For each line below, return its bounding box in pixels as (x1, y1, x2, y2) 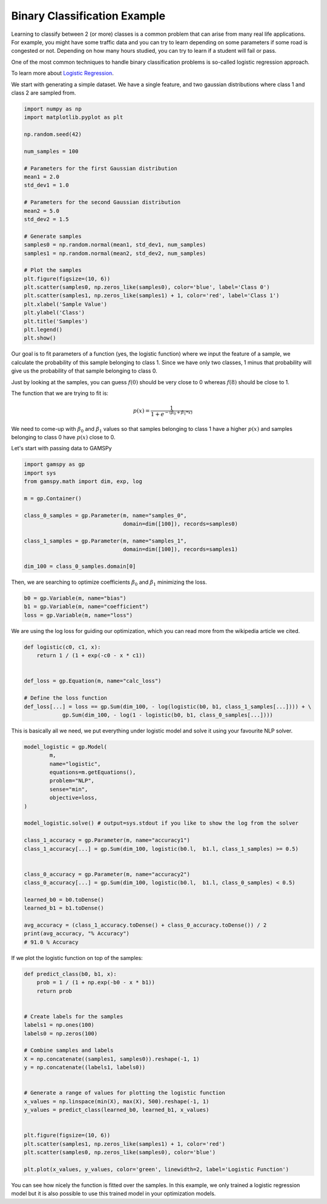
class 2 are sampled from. (11, 89, 76, 96)
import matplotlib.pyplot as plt (24, 114, 124, 121)
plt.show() (24, 334, 56, 342)
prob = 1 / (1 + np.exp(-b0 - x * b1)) (36, 979, 156, 986)
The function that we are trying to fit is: (11, 389, 109, 397)
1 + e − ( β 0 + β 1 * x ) (150, 410, 193, 418)
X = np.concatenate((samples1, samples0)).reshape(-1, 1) (24, 1055, 200, 1062)
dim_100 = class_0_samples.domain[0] (24, 563, 136, 570)
